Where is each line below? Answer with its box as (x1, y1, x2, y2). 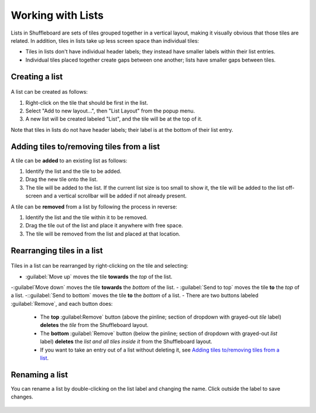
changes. (11, 393, 33, 401)
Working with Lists (11, 9, 104, 22)
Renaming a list (11, 370, 68, 380)
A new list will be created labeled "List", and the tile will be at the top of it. (25, 115, 203, 122)
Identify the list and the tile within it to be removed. (25, 214, 148, 221)
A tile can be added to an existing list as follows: (11, 157, 128, 164)
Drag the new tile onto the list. (25, 176, 98, 183)
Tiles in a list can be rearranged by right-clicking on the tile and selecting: (11, 262, 188, 269)
